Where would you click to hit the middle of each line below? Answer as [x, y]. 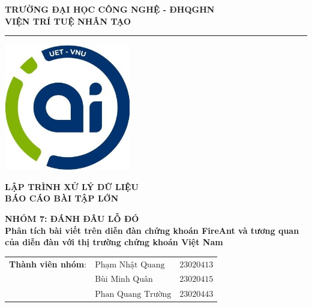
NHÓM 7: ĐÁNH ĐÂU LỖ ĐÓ [72, 218]
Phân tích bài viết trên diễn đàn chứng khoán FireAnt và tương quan [152, 230]
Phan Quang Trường [133, 295]
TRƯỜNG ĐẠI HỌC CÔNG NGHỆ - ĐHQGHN [110, 9]
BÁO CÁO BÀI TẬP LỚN [62, 198]
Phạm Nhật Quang [130, 265]
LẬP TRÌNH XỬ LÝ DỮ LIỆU [72, 186]
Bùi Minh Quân [124, 280]
